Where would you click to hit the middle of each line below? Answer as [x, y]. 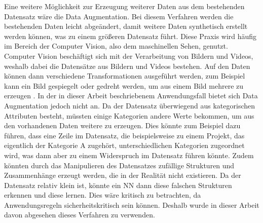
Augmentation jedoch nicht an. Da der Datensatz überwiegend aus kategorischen [130, 105]
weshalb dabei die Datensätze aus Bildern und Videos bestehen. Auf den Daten [127, 66]
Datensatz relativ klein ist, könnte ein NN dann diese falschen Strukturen [118, 185]
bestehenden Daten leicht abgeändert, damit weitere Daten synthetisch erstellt [126, 26]
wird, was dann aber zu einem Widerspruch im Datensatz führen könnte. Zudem [129, 155]
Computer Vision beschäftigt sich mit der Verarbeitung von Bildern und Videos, [129, 55]
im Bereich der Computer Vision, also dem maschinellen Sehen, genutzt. [116, 46]
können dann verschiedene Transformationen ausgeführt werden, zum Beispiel [125, 76]
